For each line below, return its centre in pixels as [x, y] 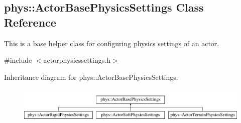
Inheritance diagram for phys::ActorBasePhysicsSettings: [91, 77]
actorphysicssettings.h [77, 60]
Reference [30, 22]
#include [18, 60]
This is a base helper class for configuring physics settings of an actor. [112, 43]
